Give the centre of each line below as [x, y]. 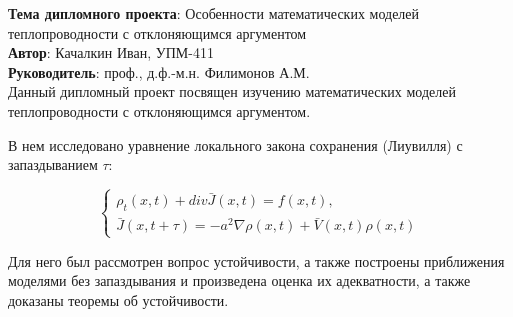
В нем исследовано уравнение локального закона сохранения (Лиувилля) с [235, 144]
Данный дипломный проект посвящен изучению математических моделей [232, 91]
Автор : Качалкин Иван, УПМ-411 [111, 52]
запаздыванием [53, 164]
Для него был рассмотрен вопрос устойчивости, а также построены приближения [256, 260]
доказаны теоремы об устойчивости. [118, 299]
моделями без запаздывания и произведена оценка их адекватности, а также [239, 280]
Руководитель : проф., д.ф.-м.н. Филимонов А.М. [159, 71]
